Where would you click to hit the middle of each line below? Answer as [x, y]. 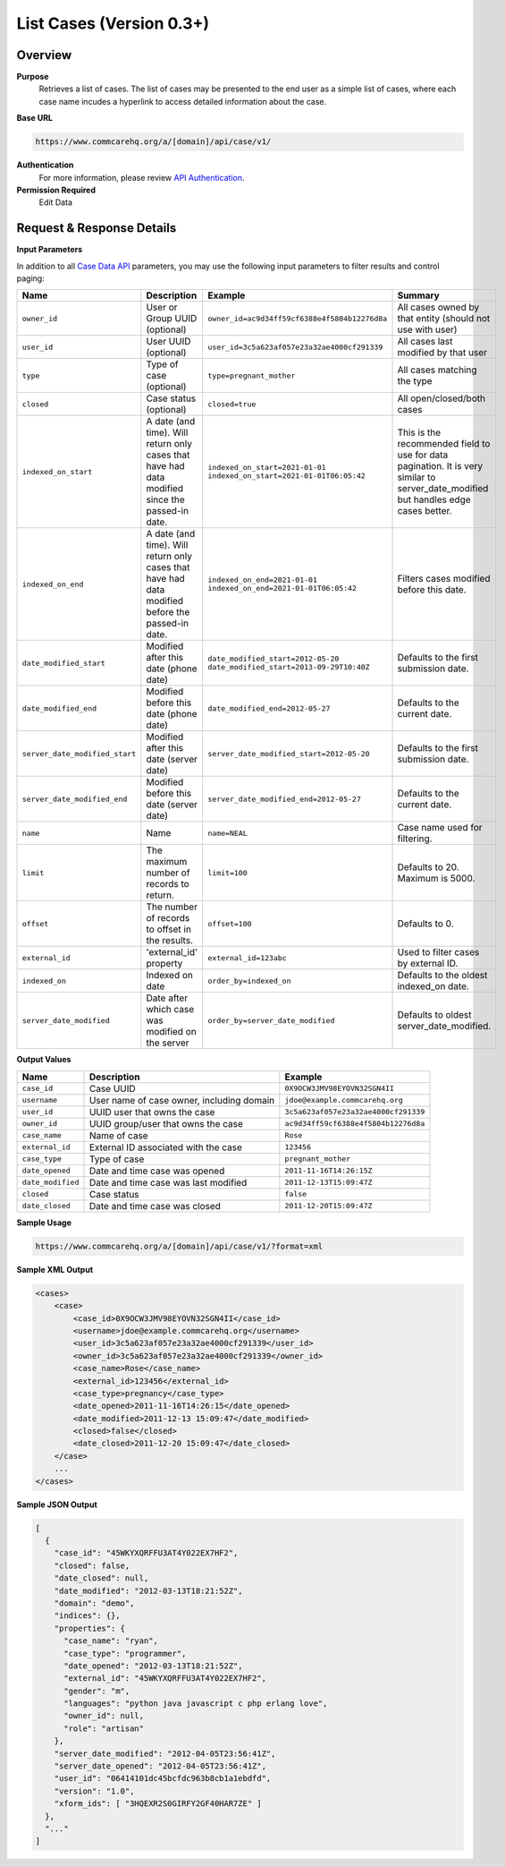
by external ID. [428, 964]
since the [165, 499]
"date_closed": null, [101, 1578]
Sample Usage [44, 1223]
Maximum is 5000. [436, 879]
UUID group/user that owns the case [166, 1123]
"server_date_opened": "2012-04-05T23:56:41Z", [160, 1766]
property [164, 964]
